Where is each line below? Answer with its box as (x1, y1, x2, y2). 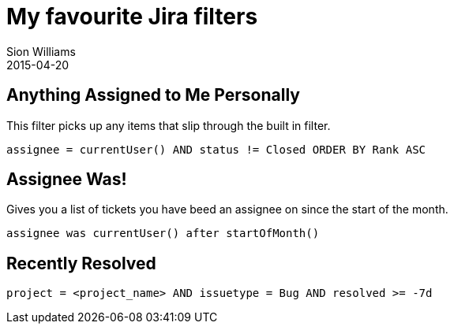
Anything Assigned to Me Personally (6, 85, 300, 106)
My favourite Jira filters (6, 3, 258, 30)
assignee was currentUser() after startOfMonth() (6, 227, 320, 240)
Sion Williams (6, 44, 76, 58)
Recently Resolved (6, 253, 156, 273)
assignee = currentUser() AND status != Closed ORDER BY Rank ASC (6, 143, 426, 156)
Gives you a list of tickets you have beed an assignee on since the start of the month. (6, 202, 448, 217)
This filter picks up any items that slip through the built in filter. (6, 118, 331, 132)
